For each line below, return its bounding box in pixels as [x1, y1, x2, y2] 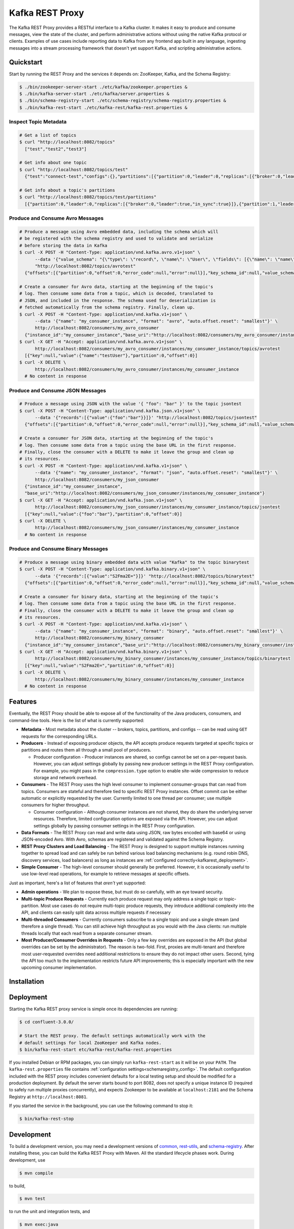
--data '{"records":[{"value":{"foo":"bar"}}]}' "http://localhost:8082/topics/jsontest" [35, 415, 257, 420]
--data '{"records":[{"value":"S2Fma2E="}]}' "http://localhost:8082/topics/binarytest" [35, 573, 255, 579]
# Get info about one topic [19, 160, 87, 166]
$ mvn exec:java [19, 1222, 59, 1228]
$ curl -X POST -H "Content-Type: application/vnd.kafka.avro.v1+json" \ [19, 250, 200, 255]
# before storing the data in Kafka [19, 242, 108, 248]
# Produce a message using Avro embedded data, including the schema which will [19, 229, 219, 234]
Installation [9, 977, 44, 986]
